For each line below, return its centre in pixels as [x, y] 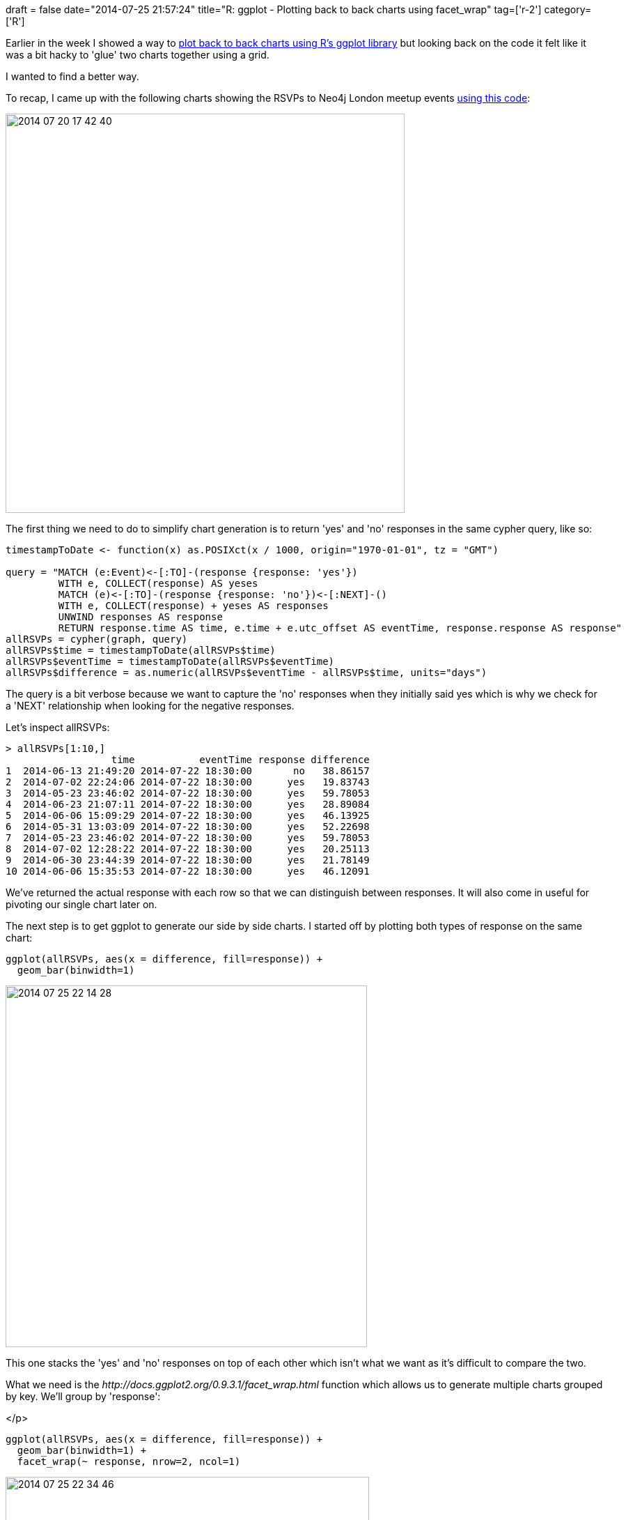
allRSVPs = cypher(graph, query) [97, 639]
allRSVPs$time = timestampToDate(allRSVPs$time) [141, 650]
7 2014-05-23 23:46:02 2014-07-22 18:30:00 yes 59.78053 [188, 838]
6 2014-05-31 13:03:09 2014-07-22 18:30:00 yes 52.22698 [188, 827]
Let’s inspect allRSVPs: [58, 727]
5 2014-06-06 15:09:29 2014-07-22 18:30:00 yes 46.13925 [188, 815]
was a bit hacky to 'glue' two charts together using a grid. [138, 55]
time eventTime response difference [240, 760]
